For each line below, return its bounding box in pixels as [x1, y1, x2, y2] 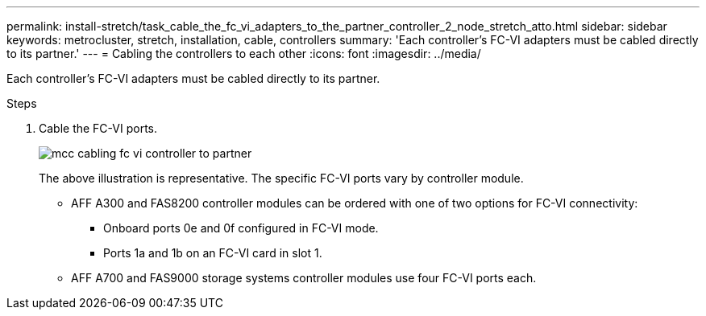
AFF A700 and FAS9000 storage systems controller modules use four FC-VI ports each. [71, 271, 537, 285]
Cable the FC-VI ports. [39, 121, 158, 135]
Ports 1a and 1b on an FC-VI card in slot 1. [103, 246, 322, 260]
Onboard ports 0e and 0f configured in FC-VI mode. [103, 221, 379, 235]
